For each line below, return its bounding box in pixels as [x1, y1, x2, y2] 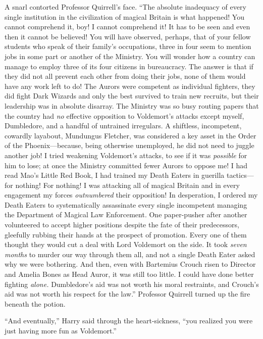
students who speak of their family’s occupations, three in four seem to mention [5, 41, 251, 52]
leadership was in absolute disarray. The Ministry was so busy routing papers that [5, 100, 259, 111]
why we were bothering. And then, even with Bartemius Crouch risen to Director [5, 259, 256, 269]
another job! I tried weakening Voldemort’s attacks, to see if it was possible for [5, 150, 247, 160]
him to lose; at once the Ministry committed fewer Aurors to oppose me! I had [5, 160, 248, 170]
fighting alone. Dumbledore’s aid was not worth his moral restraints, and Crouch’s [5, 278, 259, 289]
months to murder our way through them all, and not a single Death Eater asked [5, 249, 255, 259]
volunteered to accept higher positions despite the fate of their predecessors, [5, 219, 239, 230]
